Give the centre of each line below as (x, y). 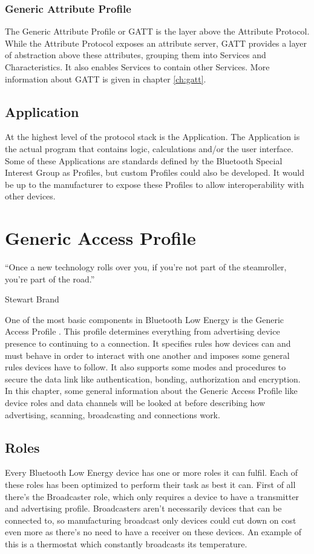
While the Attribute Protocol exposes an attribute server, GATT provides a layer (156, 43)
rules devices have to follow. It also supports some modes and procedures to (146, 367)
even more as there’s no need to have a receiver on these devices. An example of (153, 532)
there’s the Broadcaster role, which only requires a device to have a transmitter (152, 496)
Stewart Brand (32, 299)
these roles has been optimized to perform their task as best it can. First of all (150, 484)
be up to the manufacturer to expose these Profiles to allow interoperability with (155, 184)
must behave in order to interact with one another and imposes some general (147, 355)
